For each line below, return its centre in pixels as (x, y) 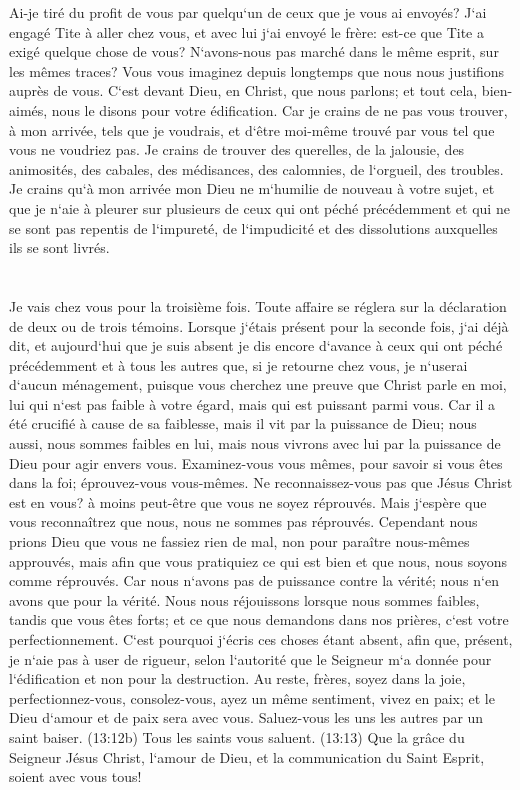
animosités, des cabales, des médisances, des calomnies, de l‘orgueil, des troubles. (256, 168)
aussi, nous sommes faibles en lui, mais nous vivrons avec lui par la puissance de (255, 443)
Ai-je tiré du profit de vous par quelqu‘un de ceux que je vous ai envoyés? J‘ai (248, 12)
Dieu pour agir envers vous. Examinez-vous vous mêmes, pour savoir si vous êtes (256, 462)
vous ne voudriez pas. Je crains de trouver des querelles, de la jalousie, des (237, 149)
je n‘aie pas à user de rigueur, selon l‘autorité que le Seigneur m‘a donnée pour (250, 658)
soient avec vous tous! (75, 776)
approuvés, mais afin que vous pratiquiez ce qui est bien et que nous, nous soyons (258, 560)
